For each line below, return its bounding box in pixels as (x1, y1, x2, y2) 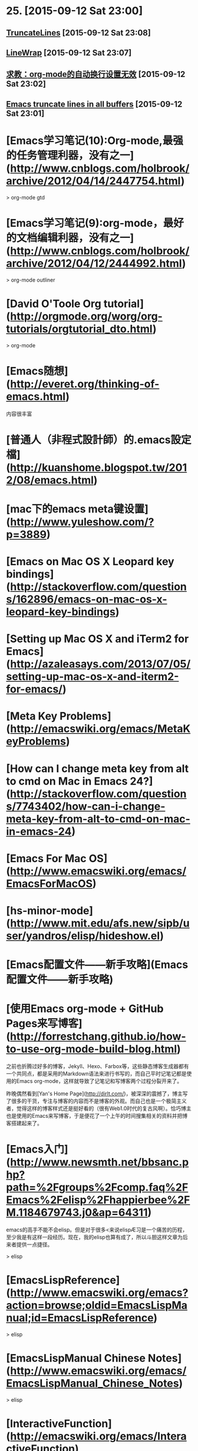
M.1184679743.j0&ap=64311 (6, 1206, 148, 1220)
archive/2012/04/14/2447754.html (6, 174, 181, 188)
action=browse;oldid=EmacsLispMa (6, 1299, 187, 1312)
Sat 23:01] (6, 108, 45, 118)
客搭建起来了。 (6, 1120, 42, 1127)
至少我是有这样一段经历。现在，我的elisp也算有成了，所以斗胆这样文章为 (6, 1234, 183, 1241)
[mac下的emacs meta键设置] (6, 502, 149, 515)
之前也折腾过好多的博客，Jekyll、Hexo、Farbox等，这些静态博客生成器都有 (6, 1063, 190, 1070)
